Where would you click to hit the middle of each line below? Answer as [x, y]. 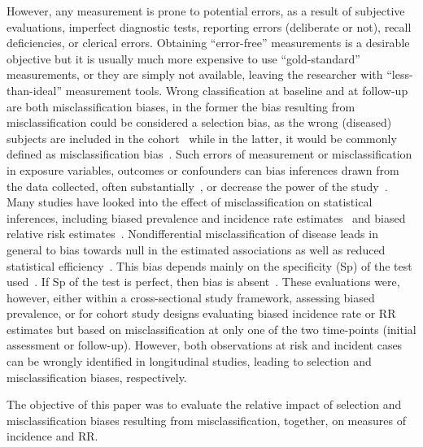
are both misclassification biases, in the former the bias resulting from [181, 106]
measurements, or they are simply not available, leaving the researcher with [195, 74]
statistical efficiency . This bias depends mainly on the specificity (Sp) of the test [209, 265]
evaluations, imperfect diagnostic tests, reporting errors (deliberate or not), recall [209, 26]
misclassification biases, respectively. [97, 377]
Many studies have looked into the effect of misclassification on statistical [190, 202]
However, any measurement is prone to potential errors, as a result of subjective [206, 11]
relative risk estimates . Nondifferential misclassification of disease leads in [192, 234]
